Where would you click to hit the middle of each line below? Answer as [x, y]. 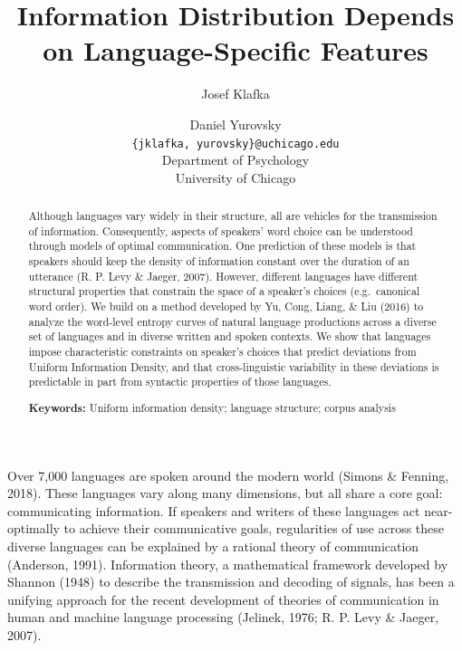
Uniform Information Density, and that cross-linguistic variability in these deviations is [234, 366]
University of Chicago [236, 177]
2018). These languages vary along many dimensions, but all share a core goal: [225, 493]
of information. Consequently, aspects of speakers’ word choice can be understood [221, 230]
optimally [34, 528]
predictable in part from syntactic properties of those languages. [180, 382]
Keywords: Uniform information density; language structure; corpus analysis [212, 407]
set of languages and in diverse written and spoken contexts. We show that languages [230, 336]
